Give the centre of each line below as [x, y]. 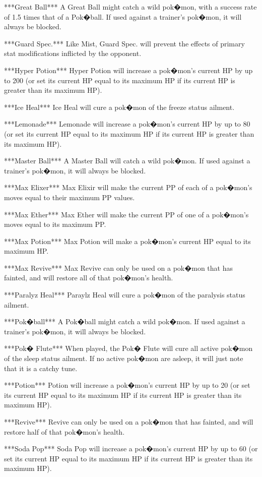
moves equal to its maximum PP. [55, 224]
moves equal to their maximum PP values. [70, 197]
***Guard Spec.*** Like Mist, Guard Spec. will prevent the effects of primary [124, 43]
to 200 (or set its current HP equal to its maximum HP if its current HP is [120, 80]
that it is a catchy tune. [41, 368]
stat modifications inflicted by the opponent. [73, 53]
